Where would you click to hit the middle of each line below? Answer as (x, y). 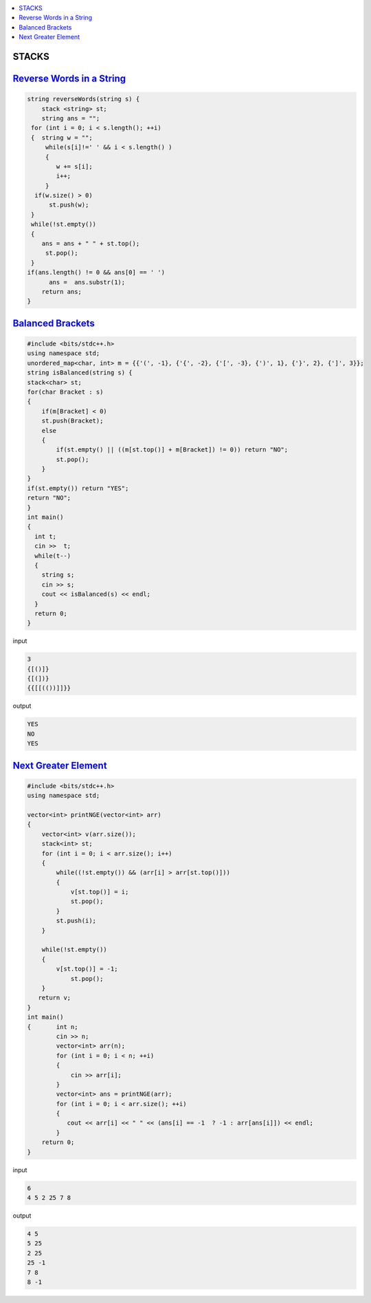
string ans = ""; (71, 118)
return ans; (62, 292)
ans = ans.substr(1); (87, 282)
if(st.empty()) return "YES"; (78, 488)
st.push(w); (69, 205)
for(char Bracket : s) (65, 392)
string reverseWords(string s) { (83, 99)
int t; (46, 536)
